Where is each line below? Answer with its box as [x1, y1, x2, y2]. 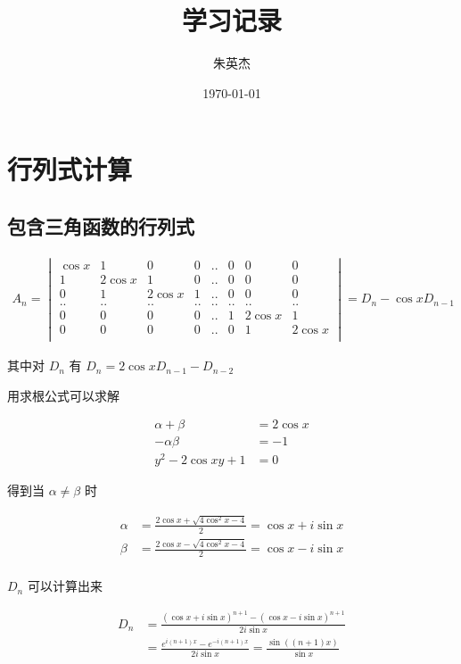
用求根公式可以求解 [7, 386, 119, 404]
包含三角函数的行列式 [7, 212, 194, 239]
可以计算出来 [27, 577, 103, 595]
